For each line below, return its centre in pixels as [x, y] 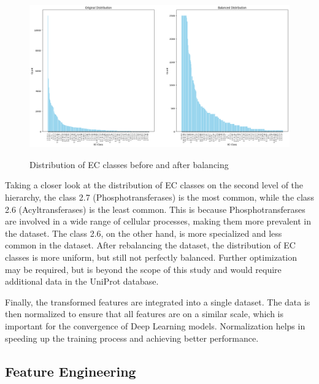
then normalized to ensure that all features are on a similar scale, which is [144, 314]
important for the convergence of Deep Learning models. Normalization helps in [155, 326]
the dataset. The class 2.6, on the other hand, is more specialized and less [144, 233]
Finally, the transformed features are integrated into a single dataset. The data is [158, 301]
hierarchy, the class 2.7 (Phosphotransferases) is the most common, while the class [159, 197]
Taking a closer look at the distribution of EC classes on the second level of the [154, 185]
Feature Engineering [71, 371]
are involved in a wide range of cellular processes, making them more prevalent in [158, 221]
